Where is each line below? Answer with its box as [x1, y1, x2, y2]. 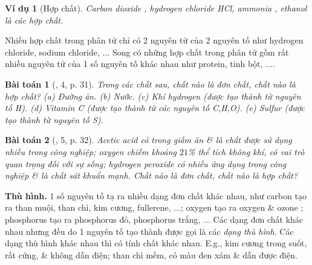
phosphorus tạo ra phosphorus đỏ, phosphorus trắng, [5, 212, 201, 225]
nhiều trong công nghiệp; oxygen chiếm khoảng [5, 145, 177, 158]
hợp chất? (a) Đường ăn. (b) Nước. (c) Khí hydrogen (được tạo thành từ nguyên [5, 89, 301, 102]
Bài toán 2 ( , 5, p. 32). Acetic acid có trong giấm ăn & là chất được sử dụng [5, 133, 292, 146]
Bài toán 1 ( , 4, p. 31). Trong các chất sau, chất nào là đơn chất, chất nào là [5, 77, 296, 90]
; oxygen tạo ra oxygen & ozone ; [181, 201, 304, 214]
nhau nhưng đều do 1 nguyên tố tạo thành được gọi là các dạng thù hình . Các [5, 225, 294, 237]
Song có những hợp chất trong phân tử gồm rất [112, 45, 289, 58]
